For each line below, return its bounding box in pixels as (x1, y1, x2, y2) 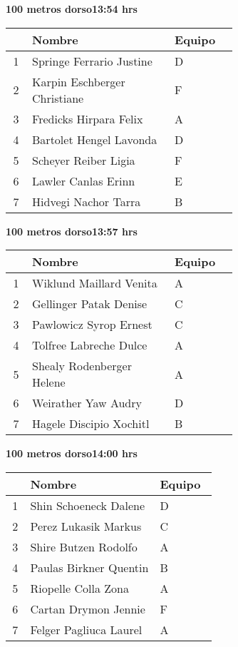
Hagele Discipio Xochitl (32, 415, 150, 432)
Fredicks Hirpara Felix (32, 110, 143, 127)
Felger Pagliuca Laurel (30, 621, 143, 638)
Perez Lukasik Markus (30, 517, 142, 534)
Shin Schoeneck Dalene (30, 496, 145, 514)
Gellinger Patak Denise (32, 295, 148, 312)
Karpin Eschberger (32, 73, 125, 90)
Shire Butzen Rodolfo (30, 538, 138, 555)
